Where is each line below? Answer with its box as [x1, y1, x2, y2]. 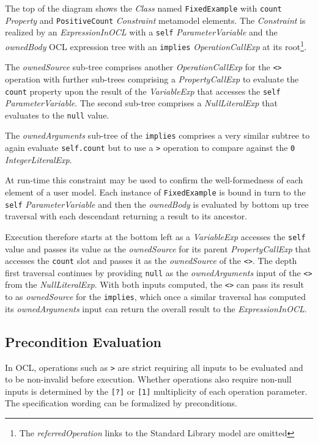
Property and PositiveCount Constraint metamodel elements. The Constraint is [5, 13, 306, 26]
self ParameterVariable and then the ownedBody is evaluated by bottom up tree [5, 197, 309, 210]
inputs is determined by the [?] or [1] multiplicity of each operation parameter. [5, 384, 308, 397]
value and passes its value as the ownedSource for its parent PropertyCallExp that [5, 242, 311, 255]
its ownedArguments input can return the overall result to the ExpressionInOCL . [5, 302, 307, 315]
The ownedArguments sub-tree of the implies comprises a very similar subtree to [5, 129, 310, 142]
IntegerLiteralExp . [5, 153, 72, 166]
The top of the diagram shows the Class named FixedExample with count [5, 2, 282, 14]
